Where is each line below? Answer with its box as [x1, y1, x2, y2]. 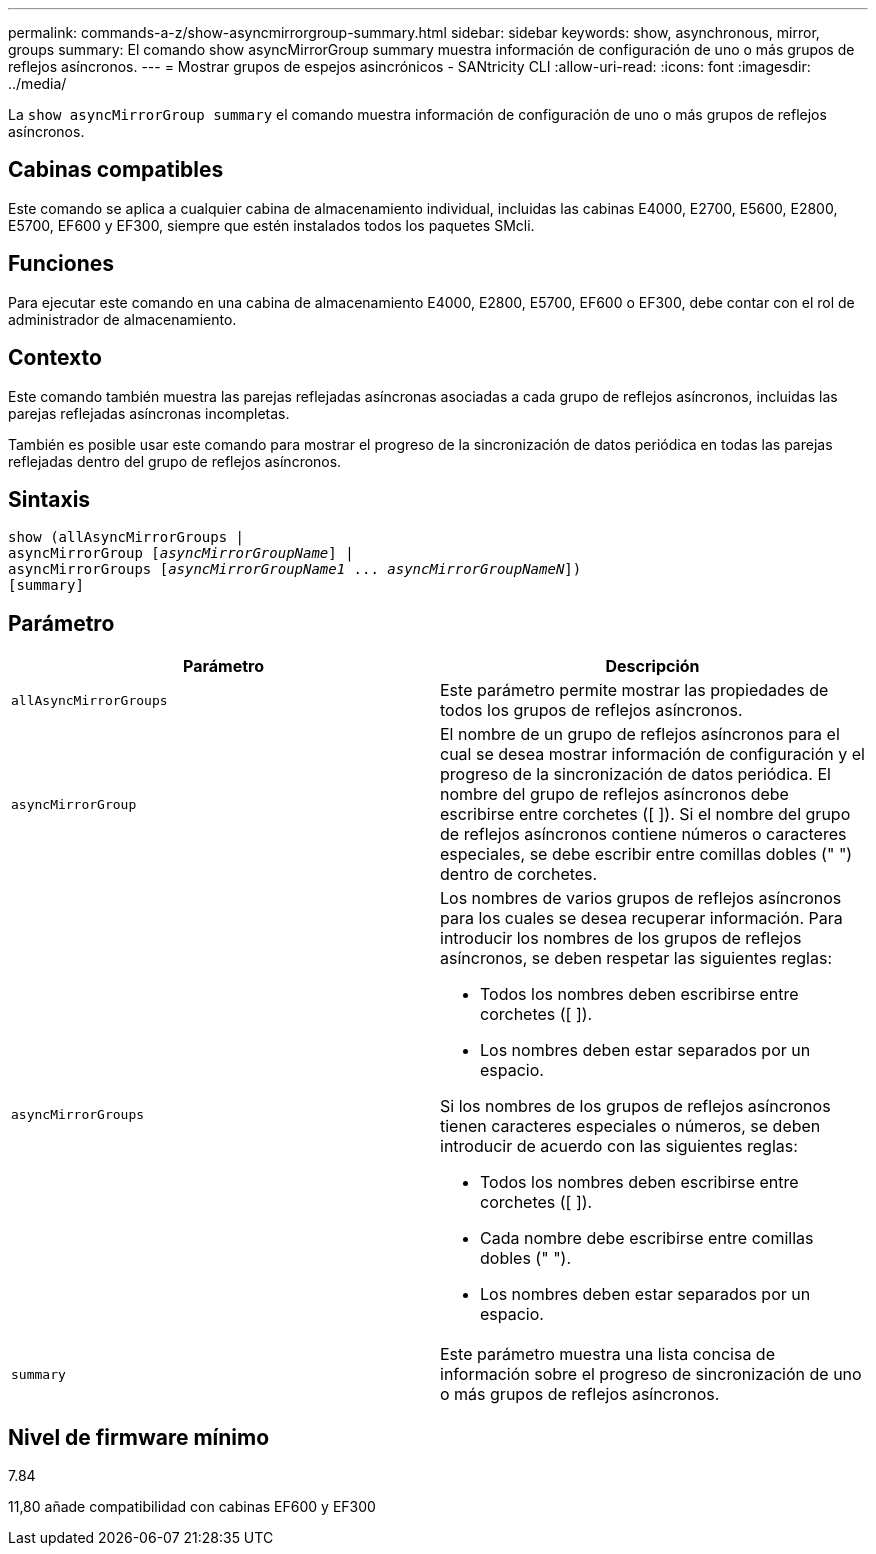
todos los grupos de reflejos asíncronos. [440, 700, 743, 721]
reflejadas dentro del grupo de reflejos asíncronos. [8, 452, 342, 470]
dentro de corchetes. [440, 864, 598, 885]
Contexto [8, 345, 102, 371]
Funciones [8, 251, 115, 277]
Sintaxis [8, 486, 91, 512]
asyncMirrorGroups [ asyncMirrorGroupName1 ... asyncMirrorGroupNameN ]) [8, 561, 582, 578]
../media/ [8, 75, 67, 92]
